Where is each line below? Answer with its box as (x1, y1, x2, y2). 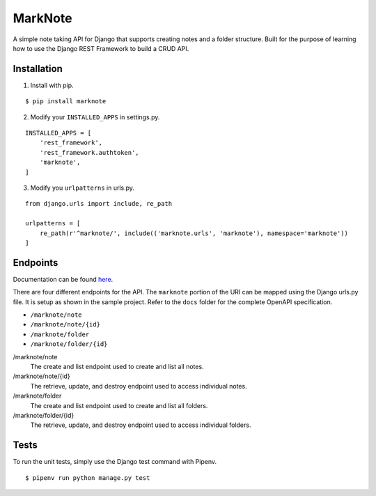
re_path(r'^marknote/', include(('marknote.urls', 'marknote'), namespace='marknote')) (39, 229, 348, 237)
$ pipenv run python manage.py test (25, 474, 150, 481)
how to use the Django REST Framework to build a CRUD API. (13, 44, 189, 52)
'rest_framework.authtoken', (39, 149, 139, 156)
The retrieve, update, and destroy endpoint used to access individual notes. (30, 382, 247, 390)
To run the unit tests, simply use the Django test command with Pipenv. (13, 458, 217, 466)
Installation (13, 63, 63, 75)
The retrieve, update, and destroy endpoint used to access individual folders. (30, 421, 251, 429)
